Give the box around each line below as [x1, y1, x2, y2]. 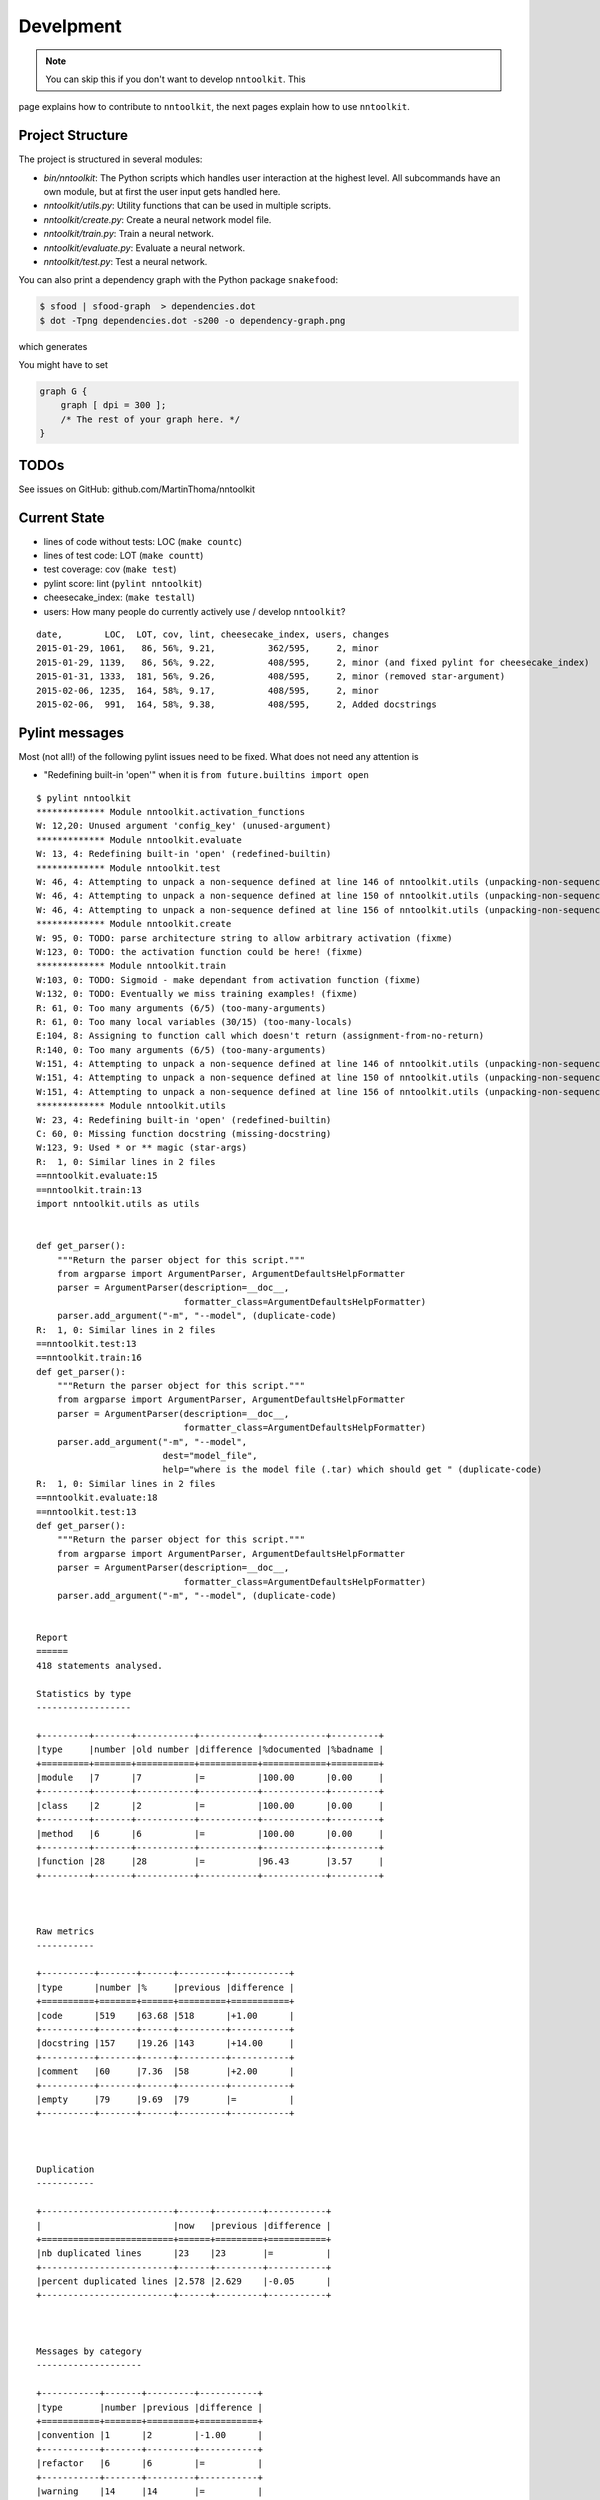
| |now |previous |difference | [36, 2220, 332, 2231]
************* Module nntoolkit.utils [36, 1100, 227, 1112]
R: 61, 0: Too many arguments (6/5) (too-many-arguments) [36, 1002, 327, 1014]
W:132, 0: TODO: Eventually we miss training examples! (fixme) [36, 988, 359, 1000]
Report [36, 1632, 69, 1644]
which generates [18, 340, 88, 352]
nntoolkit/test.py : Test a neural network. [43, 255, 208, 267]
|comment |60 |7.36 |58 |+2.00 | [36, 2066, 295, 2077]
